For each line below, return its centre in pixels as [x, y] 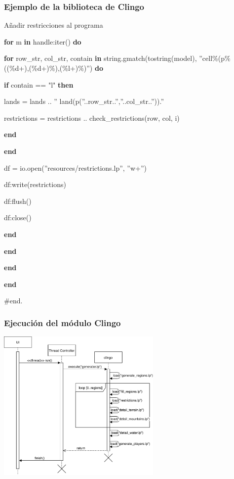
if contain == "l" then [39, 84]
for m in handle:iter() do [43, 41]
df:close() [18, 217]
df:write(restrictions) [35, 184]
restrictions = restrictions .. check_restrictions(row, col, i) [92, 118]
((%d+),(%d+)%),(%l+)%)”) [48, 68]
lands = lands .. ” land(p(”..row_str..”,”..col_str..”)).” [84, 101]
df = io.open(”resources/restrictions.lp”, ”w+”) [76, 168]
